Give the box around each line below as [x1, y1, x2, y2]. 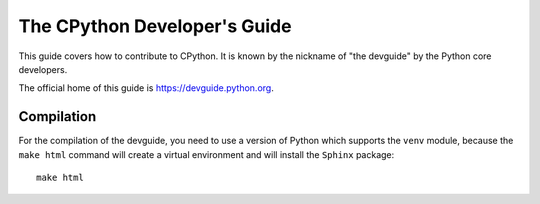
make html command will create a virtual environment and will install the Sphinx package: [18, 148, 395, 160]
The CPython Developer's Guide [18, 15, 292, 37]
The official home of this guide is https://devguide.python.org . [18, 82, 274, 94]
